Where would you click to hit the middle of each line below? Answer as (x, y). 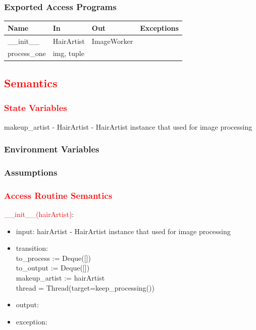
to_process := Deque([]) (53, 258)
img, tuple (68, 53)
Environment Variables (52, 149)
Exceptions (159, 27)
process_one (27, 53)
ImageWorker (112, 41)
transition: (32, 248)
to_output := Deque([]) (53, 268)
